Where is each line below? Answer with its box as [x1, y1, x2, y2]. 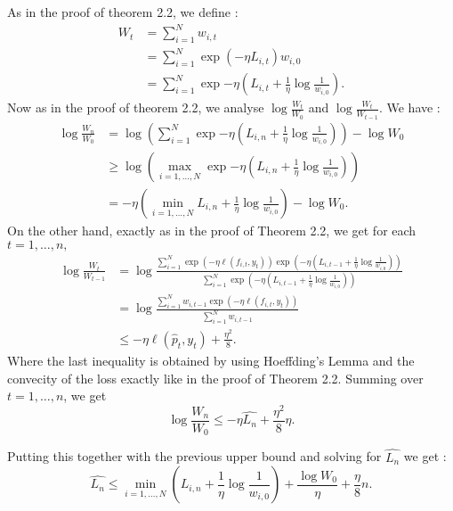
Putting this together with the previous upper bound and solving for [7, 447, 382, 466]
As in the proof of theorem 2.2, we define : [7, 3, 239, 21]
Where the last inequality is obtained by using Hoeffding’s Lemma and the [7, 350, 415, 369]
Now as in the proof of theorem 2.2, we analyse [7, 98, 264, 117]
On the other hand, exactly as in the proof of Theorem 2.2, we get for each [7, 221, 417, 240]
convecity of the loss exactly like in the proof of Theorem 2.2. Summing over [7, 368, 424, 387]
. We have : [378, 98, 441, 117]
